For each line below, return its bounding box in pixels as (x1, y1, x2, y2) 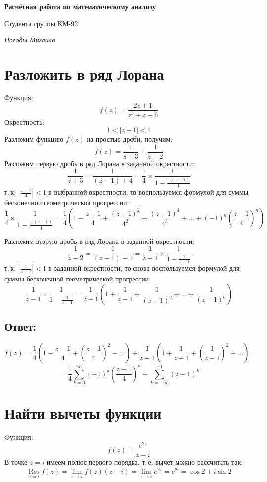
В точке (4, 456, 28, 467)
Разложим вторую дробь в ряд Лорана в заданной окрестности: (4, 236, 195, 246)
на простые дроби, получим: (87, 134, 173, 144)
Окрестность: (4, 117, 44, 127)
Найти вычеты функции (4, 403, 162, 423)
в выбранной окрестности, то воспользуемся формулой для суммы (48, 187, 249, 197)
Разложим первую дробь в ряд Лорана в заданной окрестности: (4, 158, 195, 168)
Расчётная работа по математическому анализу (4, 1, 156, 11)
